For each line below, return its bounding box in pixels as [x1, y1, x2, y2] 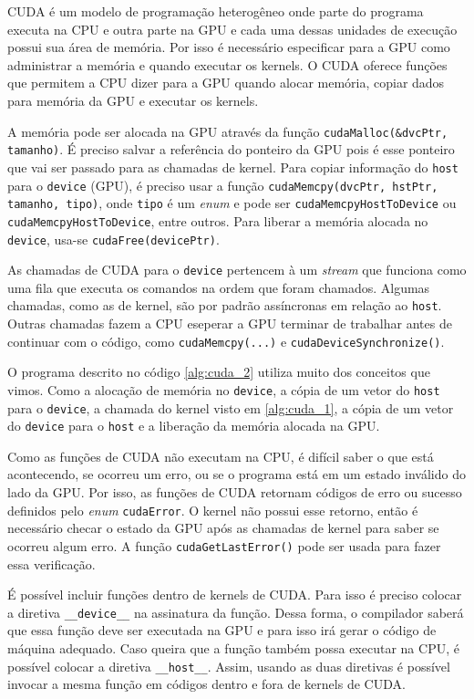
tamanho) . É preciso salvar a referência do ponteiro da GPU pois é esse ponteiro [7, 140, 455, 159]
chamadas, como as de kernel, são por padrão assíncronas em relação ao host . [7, 296, 442, 315]
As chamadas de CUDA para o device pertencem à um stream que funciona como [7, 260, 467, 279]
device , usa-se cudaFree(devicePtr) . [7, 229, 220, 248]
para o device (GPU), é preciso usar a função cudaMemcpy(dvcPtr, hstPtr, [7, 175, 438, 194]
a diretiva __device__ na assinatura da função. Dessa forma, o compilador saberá [7, 602, 464, 621]
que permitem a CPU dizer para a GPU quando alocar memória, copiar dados [7, 73, 445, 92]
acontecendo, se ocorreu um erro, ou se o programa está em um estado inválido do [7, 464, 466, 484]
